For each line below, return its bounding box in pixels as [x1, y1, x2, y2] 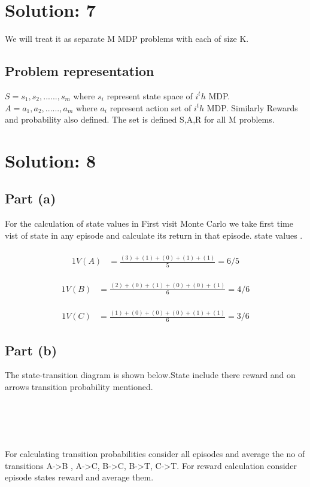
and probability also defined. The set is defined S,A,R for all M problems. [5, 113, 275, 126]
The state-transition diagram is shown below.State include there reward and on [5, 369, 296, 381]
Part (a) [5, 189, 56, 208]
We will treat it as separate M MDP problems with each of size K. [5, 32, 249, 45]
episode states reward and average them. [5, 471, 154, 483]
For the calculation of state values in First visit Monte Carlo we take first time [5, 217, 293, 230]
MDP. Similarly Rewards [206, 101, 298, 114]
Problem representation [5, 62, 154, 80]
